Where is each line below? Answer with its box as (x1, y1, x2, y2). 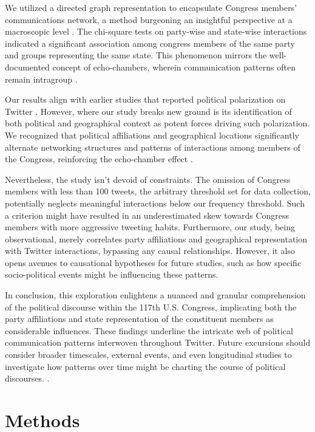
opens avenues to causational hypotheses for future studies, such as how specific (5, 256, 302, 269)
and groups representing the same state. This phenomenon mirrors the (5, 49, 267, 61)
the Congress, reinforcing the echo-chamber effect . (5, 153, 193, 165)
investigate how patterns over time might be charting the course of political (5, 360, 286, 372)
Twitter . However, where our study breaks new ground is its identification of (5, 105, 292, 117)
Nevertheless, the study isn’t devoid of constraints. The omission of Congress (5, 173, 291, 185)
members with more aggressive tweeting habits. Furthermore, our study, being (5, 221, 296, 233)
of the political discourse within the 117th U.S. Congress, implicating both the (5, 300, 297, 313)
